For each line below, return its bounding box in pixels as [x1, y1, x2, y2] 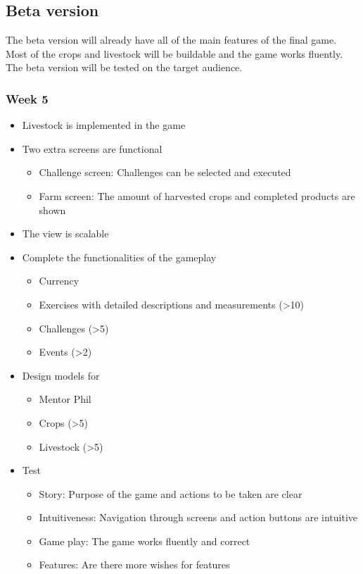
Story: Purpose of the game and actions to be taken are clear [39, 486, 302, 501]
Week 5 [6, 89, 49, 107]
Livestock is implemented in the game [22, 118, 186, 132]
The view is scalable [22, 226, 109, 241]
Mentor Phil [39, 392, 91, 406]
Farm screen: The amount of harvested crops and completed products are [39, 188, 355, 203]
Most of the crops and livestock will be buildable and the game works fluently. [6, 46, 343, 61]
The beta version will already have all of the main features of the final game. [6, 32, 337, 47]
